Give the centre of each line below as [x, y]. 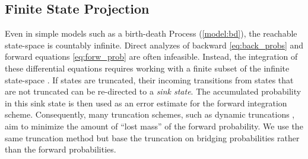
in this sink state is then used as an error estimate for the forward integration [146, 103]
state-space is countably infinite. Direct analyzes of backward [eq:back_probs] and [154, 45]
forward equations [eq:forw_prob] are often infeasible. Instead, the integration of [151, 56]
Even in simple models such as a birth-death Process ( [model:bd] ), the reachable [151, 33]
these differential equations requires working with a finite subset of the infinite [147, 68]
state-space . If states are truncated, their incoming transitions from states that [149, 79]
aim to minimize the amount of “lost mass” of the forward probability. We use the [154, 126]
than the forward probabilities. [61, 149]
